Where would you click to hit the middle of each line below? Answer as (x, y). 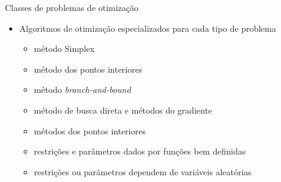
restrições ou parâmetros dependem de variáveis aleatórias (143, 171)
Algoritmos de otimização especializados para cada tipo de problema (148, 28)
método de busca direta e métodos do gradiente (123, 110)
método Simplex (64, 49)
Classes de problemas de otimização (72, 7)
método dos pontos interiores (88, 69)
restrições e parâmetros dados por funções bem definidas (140, 151)
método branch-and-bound (82, 89)
